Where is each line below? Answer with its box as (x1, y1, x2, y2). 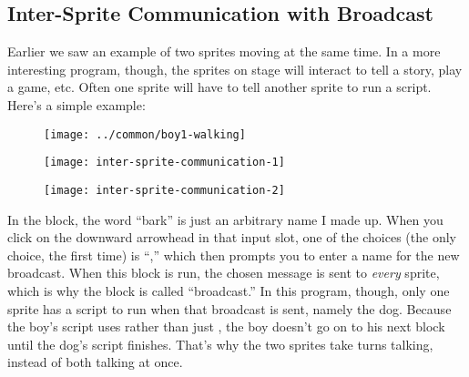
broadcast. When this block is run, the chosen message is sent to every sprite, (7, 263, 440, 282)
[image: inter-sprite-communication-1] (44, 156, 285, 169)
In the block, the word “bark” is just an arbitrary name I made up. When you (7, 209, 444, 229)
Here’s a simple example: (7, 95, 146, 114)
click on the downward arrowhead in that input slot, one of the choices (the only (7, 228, 456, 247)
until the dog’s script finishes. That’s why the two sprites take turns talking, (7, 334, 433, 353)
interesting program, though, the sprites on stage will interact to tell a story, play (7, 59, 463, 78)
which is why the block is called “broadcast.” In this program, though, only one (7, 280, 450, 300)
